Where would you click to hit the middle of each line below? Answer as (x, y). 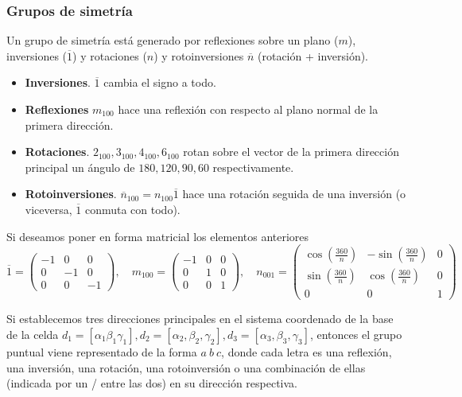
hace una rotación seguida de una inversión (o (294, 194)
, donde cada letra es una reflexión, (307, 351)
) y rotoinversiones (199, 55)
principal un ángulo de (80, 167)
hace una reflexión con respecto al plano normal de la (248, 109)
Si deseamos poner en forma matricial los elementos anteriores (158, 236)
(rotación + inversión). (313, 55)
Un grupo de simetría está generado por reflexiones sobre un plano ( (173, 40)
